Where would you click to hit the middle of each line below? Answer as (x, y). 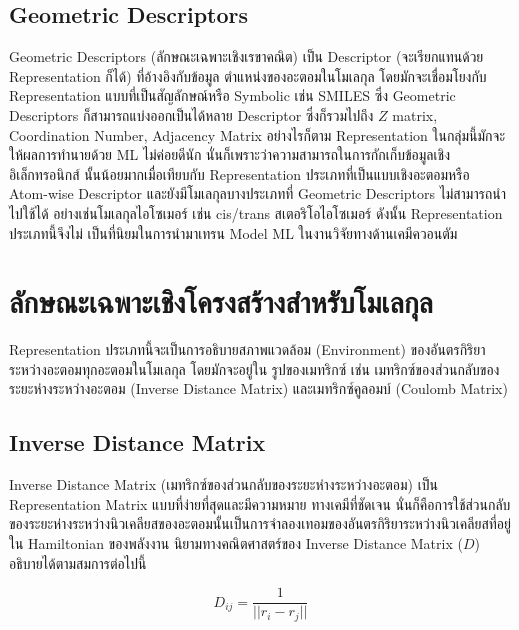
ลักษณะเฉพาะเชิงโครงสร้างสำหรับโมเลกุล (221, 301)
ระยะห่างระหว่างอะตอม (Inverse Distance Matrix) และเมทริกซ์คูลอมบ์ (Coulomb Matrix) (258, 388)
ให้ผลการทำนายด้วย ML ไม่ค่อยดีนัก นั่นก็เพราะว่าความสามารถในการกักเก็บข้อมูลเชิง (229, 154)
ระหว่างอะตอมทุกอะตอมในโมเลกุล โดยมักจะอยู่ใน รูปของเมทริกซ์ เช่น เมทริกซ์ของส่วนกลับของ (254, 368)
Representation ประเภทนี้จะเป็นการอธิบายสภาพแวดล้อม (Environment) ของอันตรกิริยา (247, 349)
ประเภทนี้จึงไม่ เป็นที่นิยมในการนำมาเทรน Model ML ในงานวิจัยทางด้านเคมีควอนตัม (233, 232)
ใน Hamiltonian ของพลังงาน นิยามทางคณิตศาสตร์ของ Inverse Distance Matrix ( (236, 543)
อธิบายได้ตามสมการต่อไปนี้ (78, 562)
